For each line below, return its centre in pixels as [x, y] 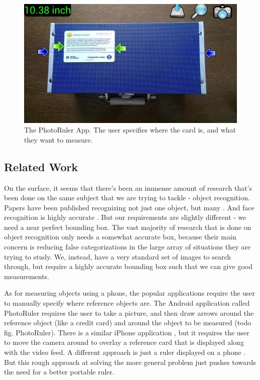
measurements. [27, 276]
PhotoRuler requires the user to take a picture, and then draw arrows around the [129, 312]
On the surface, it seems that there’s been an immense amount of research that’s [128, 187]
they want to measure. [58, 139]
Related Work [41, 166]
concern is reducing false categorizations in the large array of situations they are [127, 247]
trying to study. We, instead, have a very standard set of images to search [118, 256]
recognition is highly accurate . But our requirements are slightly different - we [125, 217]
